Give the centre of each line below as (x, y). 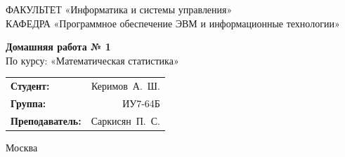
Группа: (28, 103)
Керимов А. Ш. (125, 86)
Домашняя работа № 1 (58, 47)
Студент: (30, 86)
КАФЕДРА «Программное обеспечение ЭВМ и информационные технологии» (173, 23)
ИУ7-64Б (141, 103)
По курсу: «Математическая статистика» (92, 60)
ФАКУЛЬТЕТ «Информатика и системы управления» (119, 9)
